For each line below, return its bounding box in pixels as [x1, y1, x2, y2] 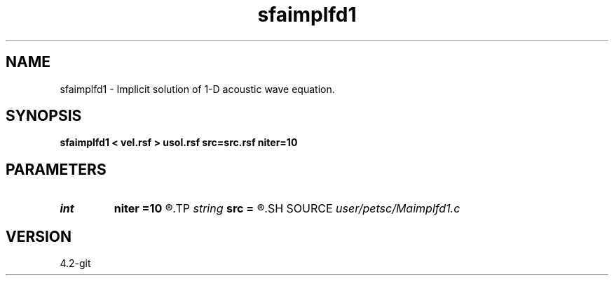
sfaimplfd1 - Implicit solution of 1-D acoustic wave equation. [60, 82, 335, 95]
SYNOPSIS [6, 107, 82, 125]
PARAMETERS [6, 160, 107, 178]
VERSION [6, 227, 72, 245]
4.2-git [60, 257, 91, 270]
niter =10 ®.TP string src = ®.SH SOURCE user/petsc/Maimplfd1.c [114, 201, 460, 216]
